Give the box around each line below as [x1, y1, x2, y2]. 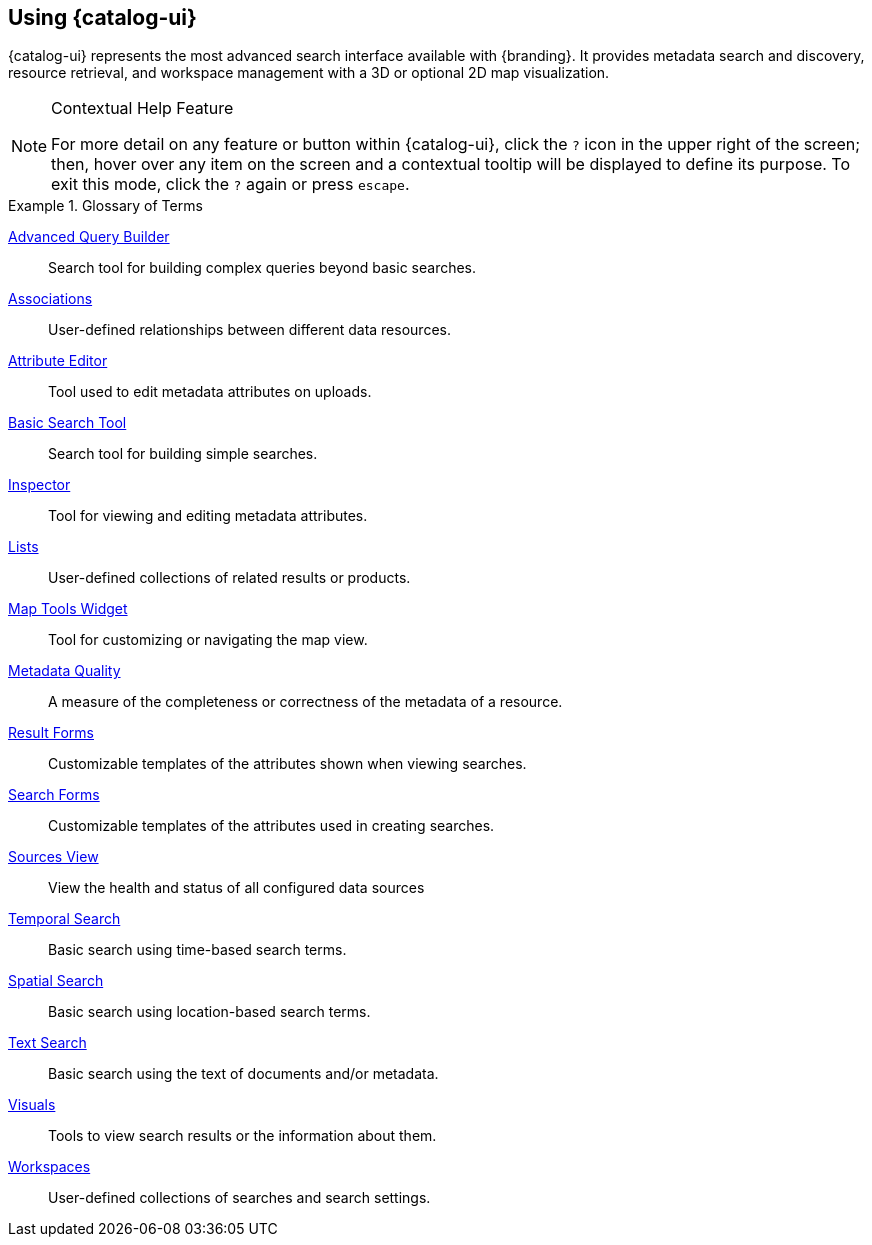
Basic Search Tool [8, 414, 127, 432]
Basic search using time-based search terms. [48, 941, 347, 959]
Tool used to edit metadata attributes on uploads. [48, 383, 372, 401]
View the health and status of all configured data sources [48, 879, 425, 897]
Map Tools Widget [8, 600, 128, 618]
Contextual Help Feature [51, 98, 234, 119]
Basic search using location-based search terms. [48, 1003, 371, 1021]
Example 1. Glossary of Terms [8, 197, 203, 215]
